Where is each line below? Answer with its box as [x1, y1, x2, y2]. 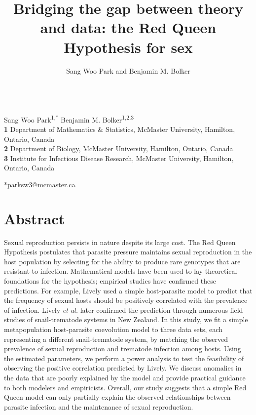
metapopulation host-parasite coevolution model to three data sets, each [4, 324, 222, 334]
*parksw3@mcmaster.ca [4, 179, 75, 189]
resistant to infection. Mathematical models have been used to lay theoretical [4, 266, 237, 276]
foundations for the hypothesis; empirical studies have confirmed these [4, 276, 216, 286]
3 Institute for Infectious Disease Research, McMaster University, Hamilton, [4, 153, 234, 163]
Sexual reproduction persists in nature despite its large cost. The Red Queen [4, 237, 236, 247]
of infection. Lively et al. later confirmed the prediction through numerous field [4, 304, 243, 315]
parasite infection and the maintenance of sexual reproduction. [4, 401, 193, 412]
